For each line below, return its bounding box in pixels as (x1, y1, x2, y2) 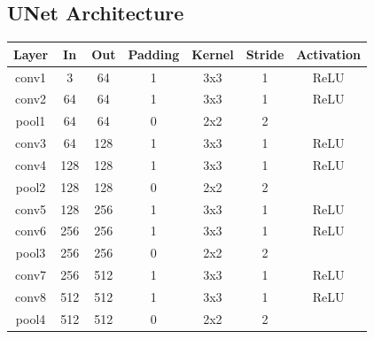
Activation (296, 44, 362, 63)
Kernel (191, 44, 234, 63)
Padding (128, 44, 180, 63)
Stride (245, 44, 284, 63)
